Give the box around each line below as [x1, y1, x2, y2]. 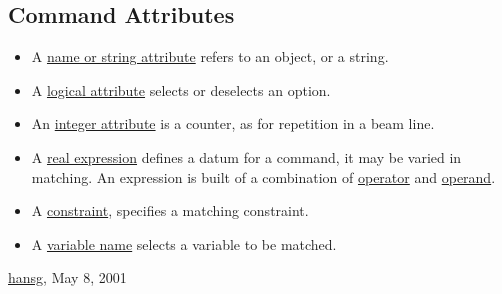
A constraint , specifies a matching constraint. [31, 200, 309, 221]
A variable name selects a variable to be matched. [31, 233, 337, 254]
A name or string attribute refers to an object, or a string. [31, 46, 389, 67]
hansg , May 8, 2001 [8, 267, 127, 288]
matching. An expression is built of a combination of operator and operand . [31, 166, 496, 187]
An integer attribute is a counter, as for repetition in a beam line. [31, 113, 435, 134]
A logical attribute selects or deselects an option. [31, 79, 331, 100]
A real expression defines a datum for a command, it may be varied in [31, 146, 462, 167]
